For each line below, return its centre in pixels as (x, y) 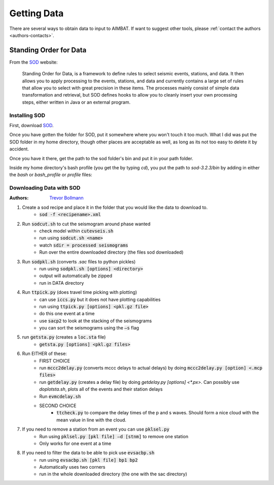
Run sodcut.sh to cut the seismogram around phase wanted (86, 224)
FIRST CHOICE (55, 360)
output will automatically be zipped (76, 276)
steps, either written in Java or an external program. (76, 102)
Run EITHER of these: (44, 354)
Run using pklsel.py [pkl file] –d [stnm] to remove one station (114, 436)
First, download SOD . (31, 125)
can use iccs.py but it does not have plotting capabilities (100, 299)
